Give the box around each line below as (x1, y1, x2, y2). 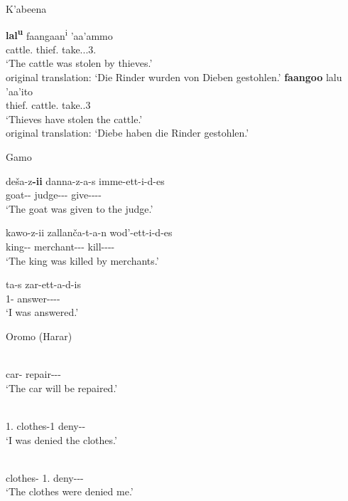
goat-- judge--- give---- (6, 187, 102, 202)
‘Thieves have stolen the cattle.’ (6, 111, 143, 126)
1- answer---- (6, 290, 60, 305)
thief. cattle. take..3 (6, 97, 91, 112)
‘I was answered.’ (6, 305, 79, 320)
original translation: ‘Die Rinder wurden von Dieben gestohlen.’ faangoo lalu (6, 70, 342, 85)
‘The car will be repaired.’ (6, 380, 118, 395)
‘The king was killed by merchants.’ (6, 253, 159, 268)
